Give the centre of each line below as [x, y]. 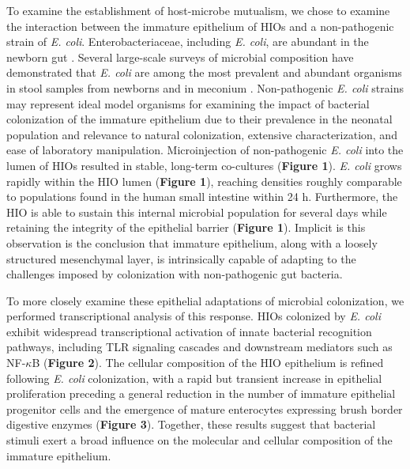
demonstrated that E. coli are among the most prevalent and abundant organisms [204, 72]
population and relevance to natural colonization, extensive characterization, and [202, 134]
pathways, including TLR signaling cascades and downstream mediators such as [199, 347]
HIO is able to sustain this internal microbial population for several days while [197, 212]
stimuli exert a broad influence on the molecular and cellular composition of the [199, 440]
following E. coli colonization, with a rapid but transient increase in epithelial [194, 378]
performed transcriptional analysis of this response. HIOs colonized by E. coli [194, 316]
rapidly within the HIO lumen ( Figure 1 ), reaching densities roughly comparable [204, 181]
